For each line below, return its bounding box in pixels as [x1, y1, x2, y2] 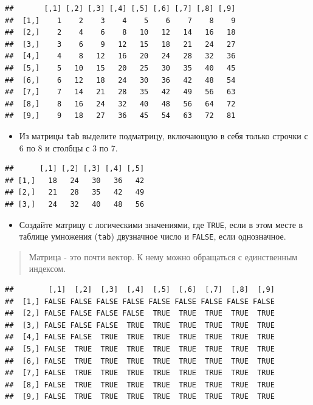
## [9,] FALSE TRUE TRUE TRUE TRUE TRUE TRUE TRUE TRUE [5, 392, 275, 401]
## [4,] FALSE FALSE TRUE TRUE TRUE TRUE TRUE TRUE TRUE [5, 333, 275, 342]
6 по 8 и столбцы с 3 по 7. [19, 141, 118, 154]
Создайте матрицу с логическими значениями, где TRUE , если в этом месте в [19, 218, 303, 230]
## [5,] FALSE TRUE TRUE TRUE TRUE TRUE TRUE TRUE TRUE [5, 345, 275, 354]
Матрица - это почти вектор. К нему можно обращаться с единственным [29, 250, 298, 263]
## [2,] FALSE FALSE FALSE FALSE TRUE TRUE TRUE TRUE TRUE [5, 309, 275, 318]
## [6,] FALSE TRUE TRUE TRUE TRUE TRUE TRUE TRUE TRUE [5, 356, 275, 365]
